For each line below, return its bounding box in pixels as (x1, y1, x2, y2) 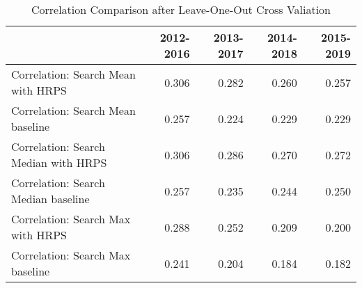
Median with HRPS (11, 154, 107, 170)
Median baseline (11, 191, 90, 207)
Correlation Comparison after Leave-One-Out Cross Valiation (31, 1, 331, 17)
